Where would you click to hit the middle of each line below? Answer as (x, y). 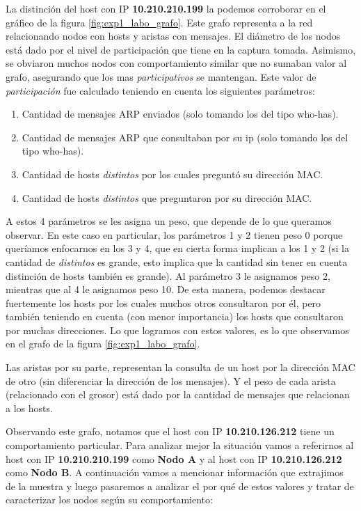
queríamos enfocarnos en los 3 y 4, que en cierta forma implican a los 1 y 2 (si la (177, 248)
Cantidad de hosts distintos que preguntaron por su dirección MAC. (167, 197)
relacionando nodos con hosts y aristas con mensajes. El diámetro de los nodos (173, 36)
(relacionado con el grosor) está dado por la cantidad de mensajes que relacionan (178, 394)
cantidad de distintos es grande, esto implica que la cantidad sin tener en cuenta (177, 261)
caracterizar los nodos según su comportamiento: (109, 500)
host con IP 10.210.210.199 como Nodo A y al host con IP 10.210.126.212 (174, 458)
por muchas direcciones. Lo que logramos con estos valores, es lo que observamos (177, 330)
